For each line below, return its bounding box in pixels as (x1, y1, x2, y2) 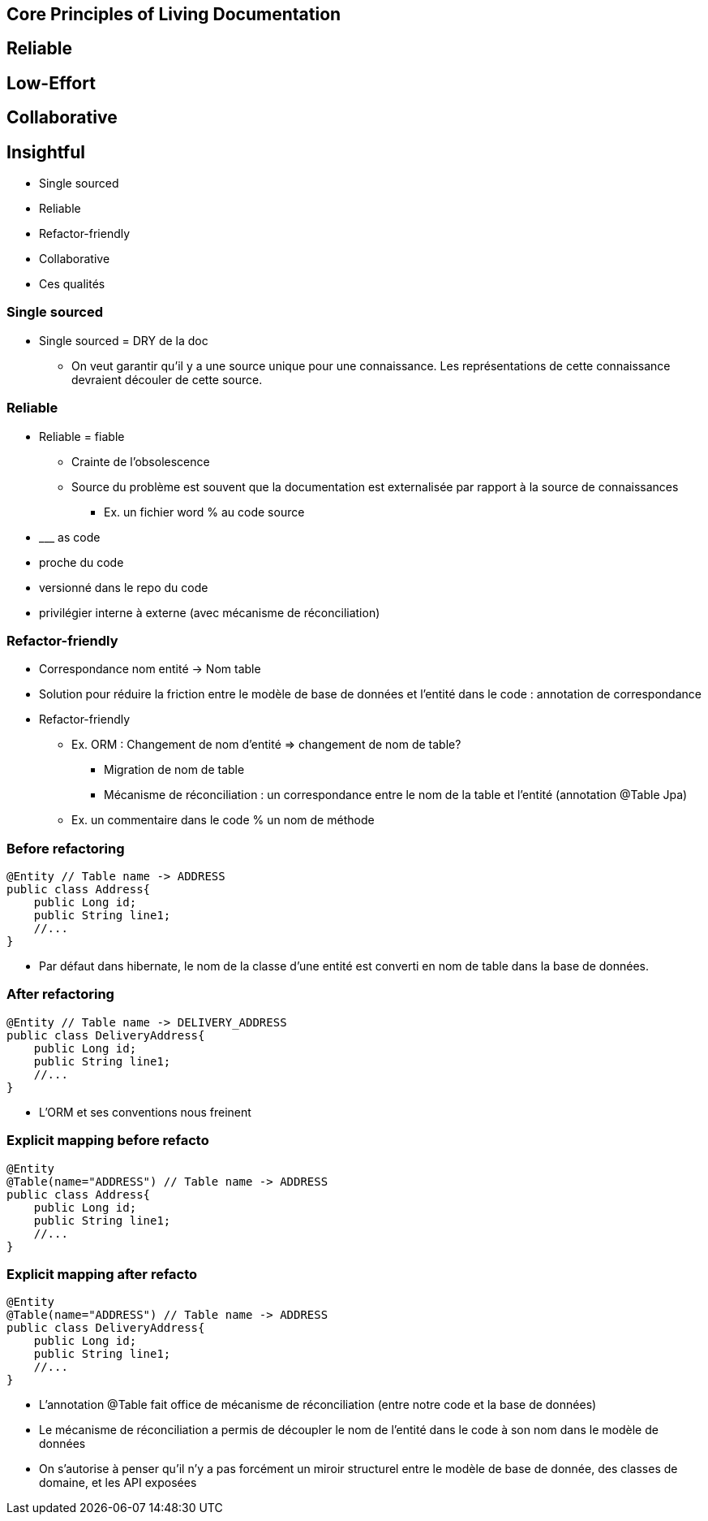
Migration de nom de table (104, 763, 245, 777)
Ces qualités (39, 277, 105, 292)
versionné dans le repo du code (39, 580, 208, 594)
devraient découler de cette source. (71, 372, 263, 387)
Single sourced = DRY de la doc (39, 333, 208, 348)
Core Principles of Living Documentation (6, 4, 341, 24)
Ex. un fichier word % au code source (104, 504, 305, 519)
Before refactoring (6, 840, 125, 857)
